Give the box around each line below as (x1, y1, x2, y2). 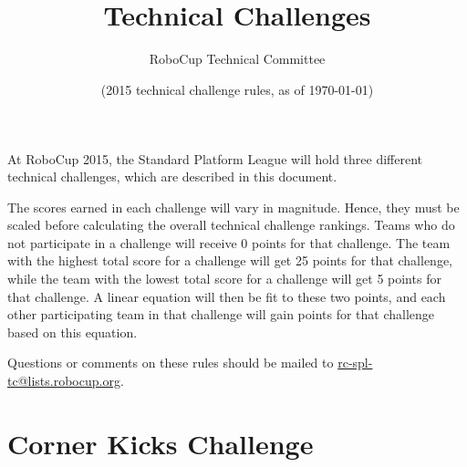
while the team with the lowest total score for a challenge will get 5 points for (7, 269, 441, 288)
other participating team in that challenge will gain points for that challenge (7, 305, 435, 324)
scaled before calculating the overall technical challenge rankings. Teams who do (7, 215, 455, 234)
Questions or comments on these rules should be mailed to (7, 353, 334, 372)
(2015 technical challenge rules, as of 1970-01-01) (100, 79, 374, 99)
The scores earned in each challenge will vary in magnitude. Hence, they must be (7, 197, 460, 216)
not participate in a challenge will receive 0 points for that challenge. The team (7, 233, 451, 252)
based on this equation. (7, 322, 138, 341)
